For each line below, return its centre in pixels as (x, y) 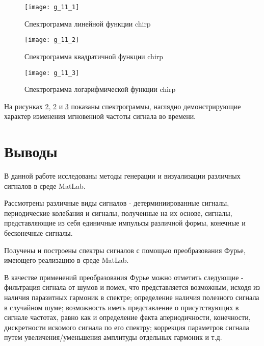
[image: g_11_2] (52, 40)
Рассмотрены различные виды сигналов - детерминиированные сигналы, (117, 203)
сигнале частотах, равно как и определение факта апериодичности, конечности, (127, 317)
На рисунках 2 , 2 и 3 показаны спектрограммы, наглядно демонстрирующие (123, 106)
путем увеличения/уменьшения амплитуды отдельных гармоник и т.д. (113, 337)
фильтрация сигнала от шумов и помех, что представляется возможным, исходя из (132, 287)
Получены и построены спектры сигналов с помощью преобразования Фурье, (125, 250)
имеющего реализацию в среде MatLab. (67, 260)
